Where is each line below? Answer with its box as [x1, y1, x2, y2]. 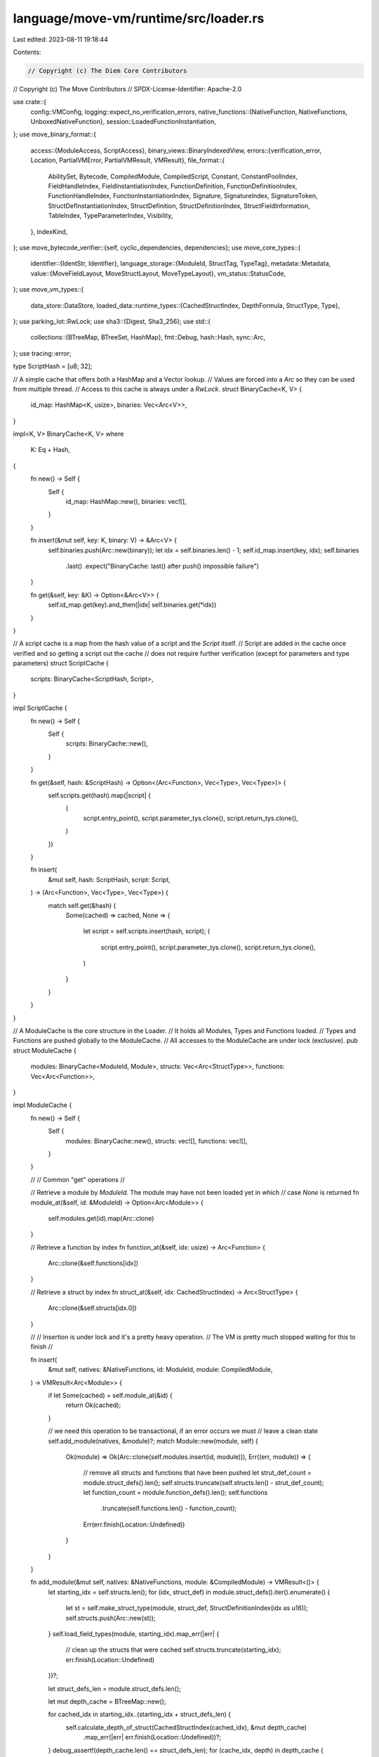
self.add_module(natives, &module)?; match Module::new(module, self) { [48, 1437, 259, 1445]
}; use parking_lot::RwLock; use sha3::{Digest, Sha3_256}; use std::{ [13, 317, 211, 325]
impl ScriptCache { [13, 704, 67, 713]
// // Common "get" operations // [30, 1175, 126, 1184]
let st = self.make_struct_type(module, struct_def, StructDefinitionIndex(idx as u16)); [65, 1604, 309, 1612]
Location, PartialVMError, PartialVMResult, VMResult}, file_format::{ [30, 156, 225, 164]
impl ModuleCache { [13, 1101, 72, 1110]
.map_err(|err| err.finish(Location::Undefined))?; [83, 1733, 222, 1742]
